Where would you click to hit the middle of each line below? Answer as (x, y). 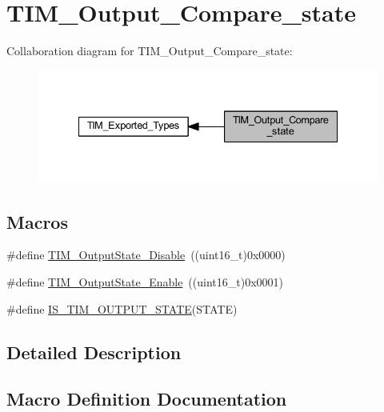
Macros (37, 221)
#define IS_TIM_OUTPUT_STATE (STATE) (122, 308)
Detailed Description (94, 352)
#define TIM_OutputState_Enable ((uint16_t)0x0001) (145, 282)
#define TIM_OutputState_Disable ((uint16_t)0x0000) (146, 255)
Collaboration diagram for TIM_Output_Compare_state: (150, 51)
